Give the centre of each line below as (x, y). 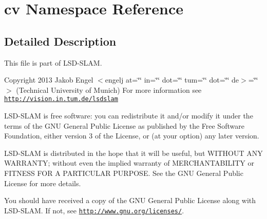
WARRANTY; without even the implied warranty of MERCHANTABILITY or (129, 163)
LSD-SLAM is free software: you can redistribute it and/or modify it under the (129, 116)
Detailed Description (60, 41)
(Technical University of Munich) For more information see (109, 89)
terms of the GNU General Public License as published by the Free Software (124, 125)
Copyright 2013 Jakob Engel (49, 80)
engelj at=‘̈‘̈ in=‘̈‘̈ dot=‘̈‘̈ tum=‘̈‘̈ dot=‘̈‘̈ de (172, 80)
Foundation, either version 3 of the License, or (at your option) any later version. (132, 136)
